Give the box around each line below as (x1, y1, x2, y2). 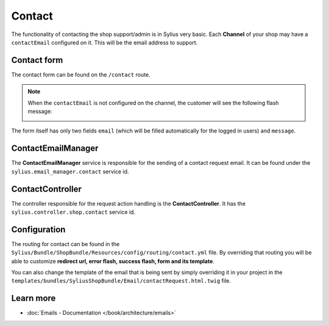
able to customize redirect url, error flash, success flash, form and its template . (11, 257, 214, 265)
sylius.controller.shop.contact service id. (11, 208, 136, 216)
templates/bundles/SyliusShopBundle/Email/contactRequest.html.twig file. (11, 277, 231, 284)
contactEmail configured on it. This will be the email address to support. (11, 38, 198, 46)
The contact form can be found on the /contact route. (11, 71, 150, 78)
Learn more (11, 293, 56, 303)
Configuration (11, 224, 66, 234)
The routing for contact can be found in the (11, 240, 120, 247)
